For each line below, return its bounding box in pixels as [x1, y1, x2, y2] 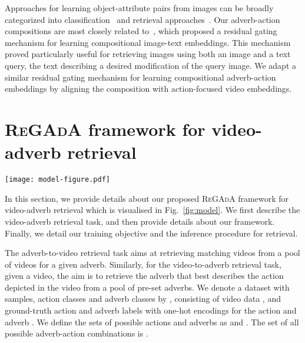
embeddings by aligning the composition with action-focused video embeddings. [5, 82, 292, 95]
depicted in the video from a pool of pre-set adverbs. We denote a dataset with [5, 281, 290, 293]
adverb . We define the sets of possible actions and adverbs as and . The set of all [5, 315, 299, 328]
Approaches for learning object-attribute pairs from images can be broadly [5, 2, 274, 14]
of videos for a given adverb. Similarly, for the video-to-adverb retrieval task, [5, 258, 281, 270]
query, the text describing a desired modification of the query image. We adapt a [5, 59, 296, 71]
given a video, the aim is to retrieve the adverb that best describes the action [5, 269, 284, 282]
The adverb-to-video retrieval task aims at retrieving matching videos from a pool [5, 247, 300, 259]
